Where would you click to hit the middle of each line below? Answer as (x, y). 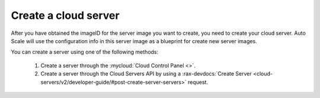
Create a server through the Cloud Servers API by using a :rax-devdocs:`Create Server (146, 74)
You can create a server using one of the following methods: (85, 52)
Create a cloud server (65, 15)
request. (198, 82)
